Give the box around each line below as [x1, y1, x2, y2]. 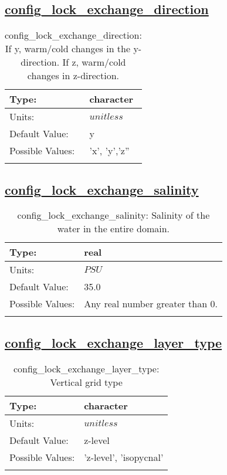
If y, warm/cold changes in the [5, 42, 131, 56]
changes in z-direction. [27, 69, 119, 83]
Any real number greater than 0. [84, 297, 218, 311]
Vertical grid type [50, 375, 123, 389]
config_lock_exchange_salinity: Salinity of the [17, 208, 210, 222]
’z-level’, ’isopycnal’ [84, 450, 164, 464]
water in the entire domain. [57, 222, 170, 236]
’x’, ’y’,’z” [89, 144, 130, 158]
